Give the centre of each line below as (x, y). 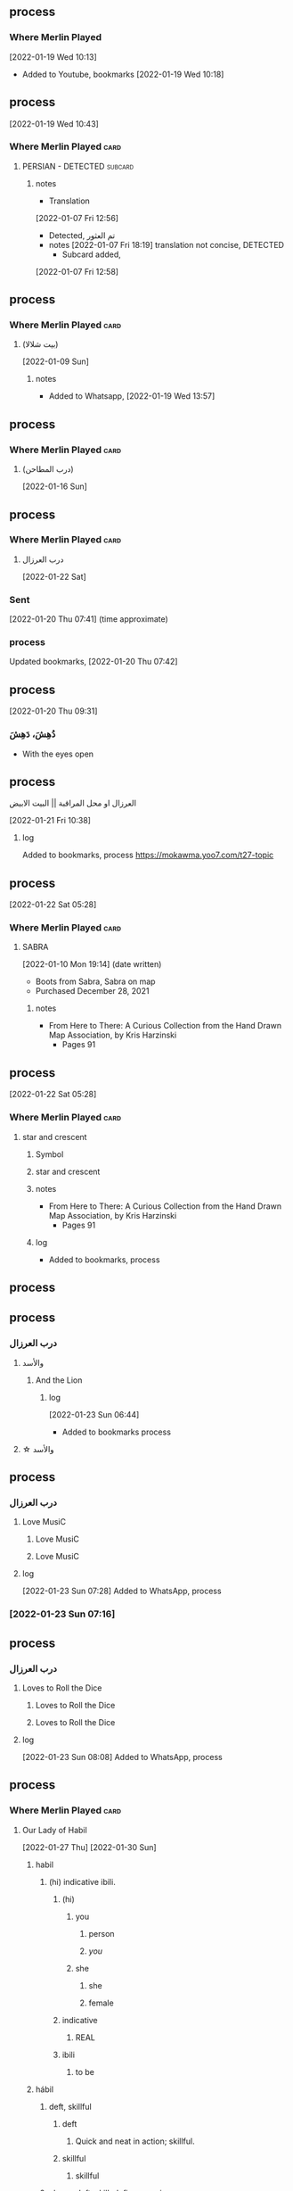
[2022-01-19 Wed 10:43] (54, 124)
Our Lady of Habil (54, 1830)
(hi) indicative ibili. (82, 1881)
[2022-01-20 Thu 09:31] (53, 711)
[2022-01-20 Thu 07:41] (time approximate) (89, 619)
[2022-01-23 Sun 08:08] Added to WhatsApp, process (122, 1757)
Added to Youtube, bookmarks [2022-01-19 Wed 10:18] (123, 74)
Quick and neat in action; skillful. (135, 2141)
